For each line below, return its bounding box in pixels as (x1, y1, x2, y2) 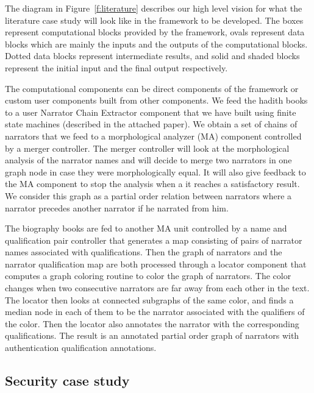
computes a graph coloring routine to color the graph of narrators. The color (5, 269, 291, 282)
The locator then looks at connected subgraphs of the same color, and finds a (5, 293, 294, 306)
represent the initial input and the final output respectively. (5, 61, 228, 74)
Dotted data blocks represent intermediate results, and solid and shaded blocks (5, 49, 300, 62)
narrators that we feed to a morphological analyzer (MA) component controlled (5, 129, 302, 142)
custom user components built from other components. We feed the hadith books (5, 94, 308, 107)
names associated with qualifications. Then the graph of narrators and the (5, 246, 282, 258)
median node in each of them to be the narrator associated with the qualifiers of (5, 305, 305, 318)
